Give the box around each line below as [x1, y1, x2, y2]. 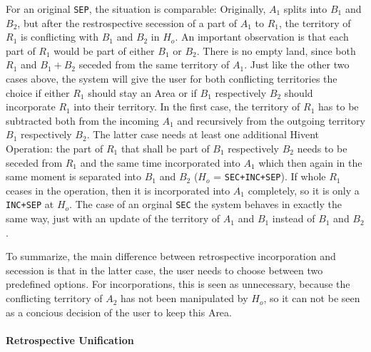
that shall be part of [121, 141, 210, 155]
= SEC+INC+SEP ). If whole [213, 169, 326, 184]
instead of [272, 211, 315, 226]
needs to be [297, 141, 347, 155]
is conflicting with [20, 29, 98, 44]
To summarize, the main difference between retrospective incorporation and [6, 249, 336, 264]
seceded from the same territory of [78, 57, 230, 72]
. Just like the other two [244, 57, 350, 72]
